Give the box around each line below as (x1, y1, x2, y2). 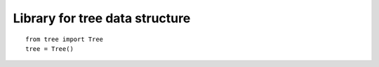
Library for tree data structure (13, 10, 191, 26)
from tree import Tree (25, 35, 104, 43)
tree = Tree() (25, 45, 74, 52)
